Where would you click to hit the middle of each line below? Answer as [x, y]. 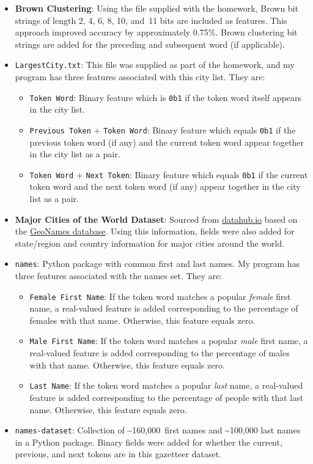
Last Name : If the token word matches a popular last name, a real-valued [166, 385]
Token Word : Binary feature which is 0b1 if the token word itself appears [166, 97]
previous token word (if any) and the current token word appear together [167, 142]
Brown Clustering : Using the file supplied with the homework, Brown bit [156, 8]
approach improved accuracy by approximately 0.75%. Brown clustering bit [156, 32]
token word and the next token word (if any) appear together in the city [165, 186]
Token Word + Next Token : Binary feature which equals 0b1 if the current [169, 174]
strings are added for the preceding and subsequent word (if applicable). [150, 44]
